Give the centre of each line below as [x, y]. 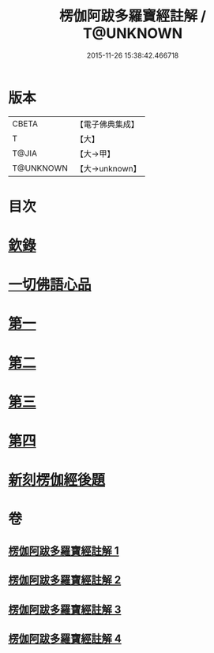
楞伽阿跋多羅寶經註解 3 [65, 609]
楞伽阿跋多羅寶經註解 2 [65, 580]
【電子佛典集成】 [107, 124]
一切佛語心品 [50, 285]
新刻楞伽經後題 [57, 480]
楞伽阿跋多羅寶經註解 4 [65, 638]
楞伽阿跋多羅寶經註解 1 [64, 551]
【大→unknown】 [108, 168]
